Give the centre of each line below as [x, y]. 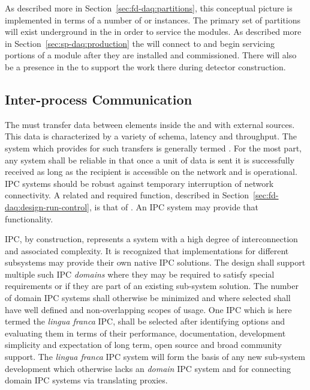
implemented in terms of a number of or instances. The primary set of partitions [153, 20]
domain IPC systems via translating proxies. [86, 380]
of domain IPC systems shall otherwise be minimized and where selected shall [148, 298]
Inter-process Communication [99, 99]
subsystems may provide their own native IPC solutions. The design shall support [155, 262]
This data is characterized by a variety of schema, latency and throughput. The [151, 136]
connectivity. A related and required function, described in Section [127, 195]
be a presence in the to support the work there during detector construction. [145, 66]
